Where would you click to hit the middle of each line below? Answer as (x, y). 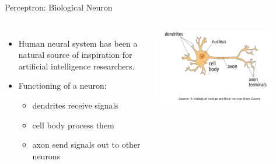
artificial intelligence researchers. (76, 66)
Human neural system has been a (78, 43)
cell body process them (73, 125)
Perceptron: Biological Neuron (59, 7)
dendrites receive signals (75, 105)
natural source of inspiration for (75, 55)
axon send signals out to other (86, 144)
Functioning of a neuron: (62, 86)
